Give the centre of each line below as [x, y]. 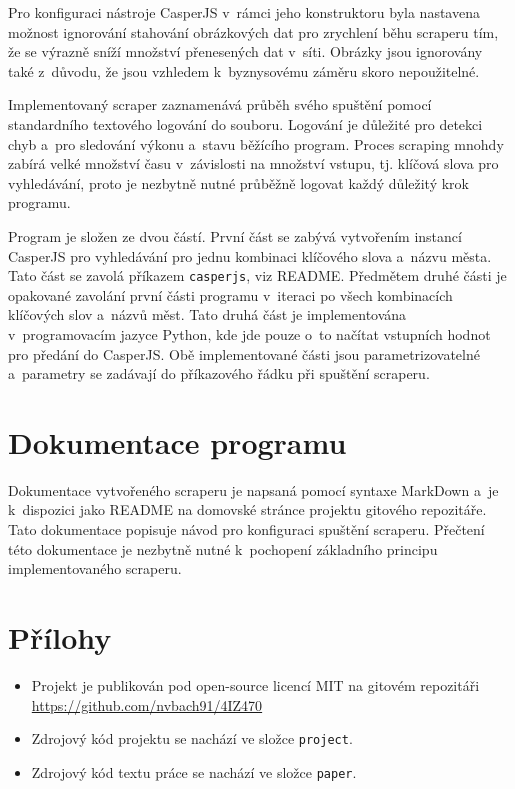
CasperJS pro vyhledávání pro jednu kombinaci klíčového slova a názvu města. [250, 255]
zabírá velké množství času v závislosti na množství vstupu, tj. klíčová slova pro [253, 163]
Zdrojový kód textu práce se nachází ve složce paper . [194, 771]
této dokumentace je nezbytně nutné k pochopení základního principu [223, 548]
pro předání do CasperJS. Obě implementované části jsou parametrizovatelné [244, 353]
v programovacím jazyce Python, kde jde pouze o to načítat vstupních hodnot [249, 333]
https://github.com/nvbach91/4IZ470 [147, 704]
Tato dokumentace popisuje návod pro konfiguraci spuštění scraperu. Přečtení [246, 529]
